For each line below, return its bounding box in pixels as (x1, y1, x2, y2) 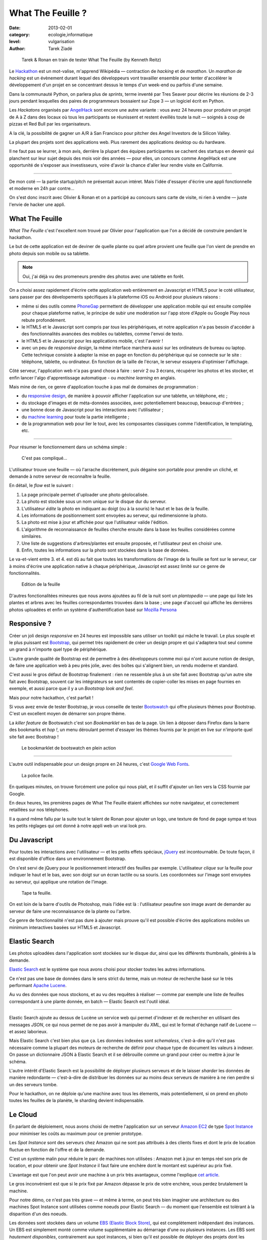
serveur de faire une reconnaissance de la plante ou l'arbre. (9, 908, 131, 914)
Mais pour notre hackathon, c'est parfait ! (9, 694, 93, 700)
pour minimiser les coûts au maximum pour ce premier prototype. (9, 1130, 143, 1136)
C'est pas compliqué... (21, 455, 68, 461)
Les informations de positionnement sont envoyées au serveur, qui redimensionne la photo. (21, 512, 208, 518)
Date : (9, 25, 21, 31)
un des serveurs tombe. (9, 1081, 58, 1087)
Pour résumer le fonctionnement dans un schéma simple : (9, 444, 127, 450)
